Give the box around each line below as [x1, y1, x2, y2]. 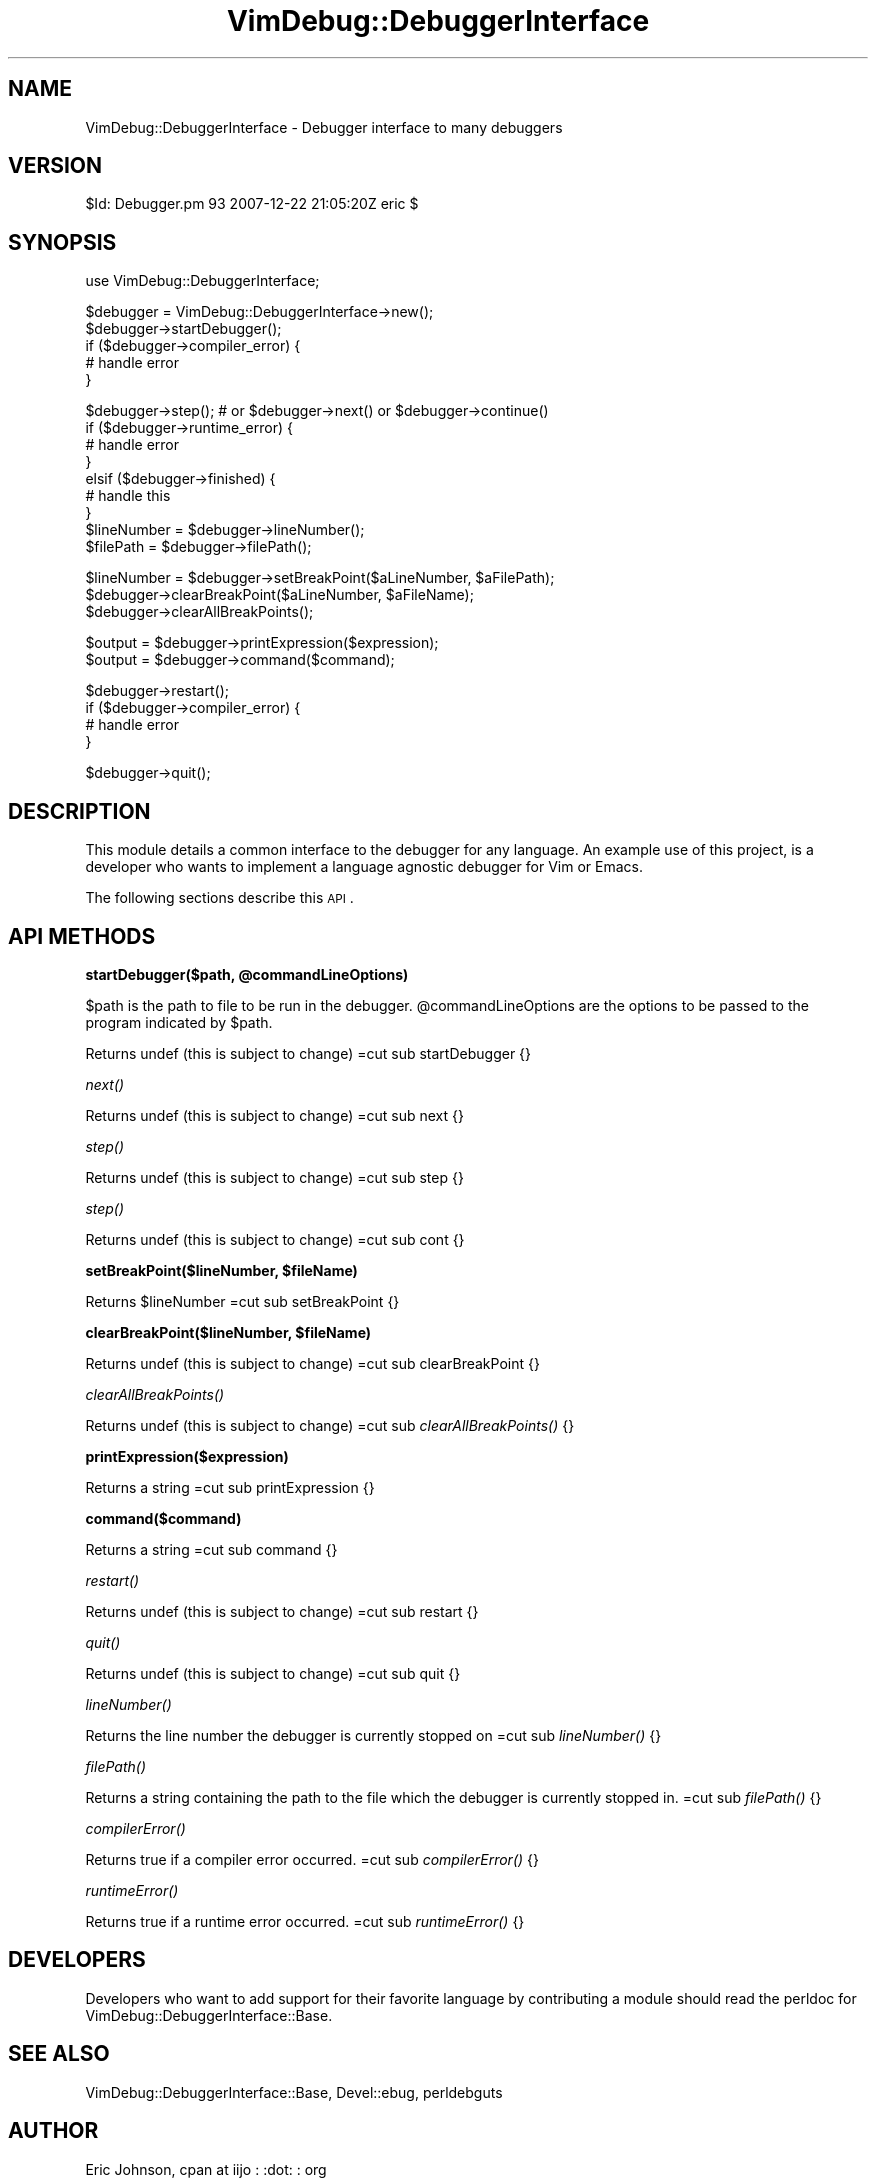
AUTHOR [8, 2118, 99, 2144]
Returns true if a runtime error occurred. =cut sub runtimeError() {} [85, 1912, 525, 1930]
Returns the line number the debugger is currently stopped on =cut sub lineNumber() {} [85, 1726, 662, 1744]
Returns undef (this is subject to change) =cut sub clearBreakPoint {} [85, 1354, 540, 1372]
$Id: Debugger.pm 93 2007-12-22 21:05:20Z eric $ [85, 195, 419, 213]
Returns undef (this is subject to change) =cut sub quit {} [85, 1664, 461, 1682]
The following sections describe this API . [85, 889, 354, 907]
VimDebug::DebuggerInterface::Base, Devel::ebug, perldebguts [85, 2083, 503, 2101]
